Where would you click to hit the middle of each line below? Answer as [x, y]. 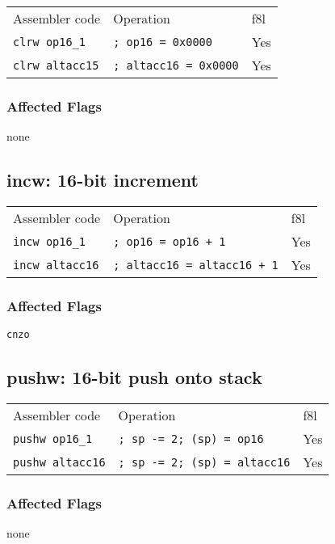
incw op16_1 [50, 241]
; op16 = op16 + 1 [170, 241]
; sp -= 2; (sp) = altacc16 [204, 462]
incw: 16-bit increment [103, 180]
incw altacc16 [56, 265]
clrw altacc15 [56, 65]
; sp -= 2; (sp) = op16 [191, 439]
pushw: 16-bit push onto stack [134, 377]
